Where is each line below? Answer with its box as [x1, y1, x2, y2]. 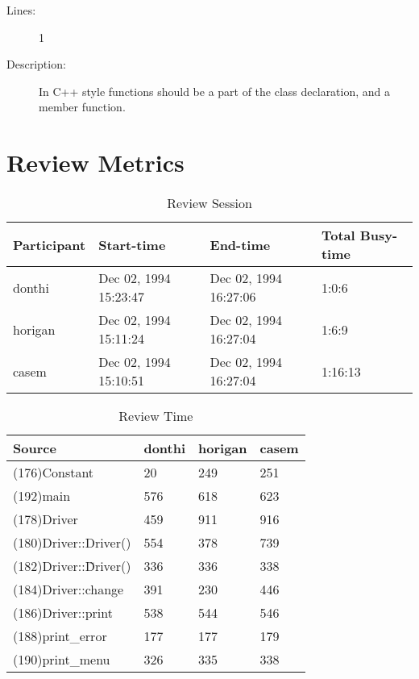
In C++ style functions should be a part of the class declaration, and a [39, 82, 391, 99]
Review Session [167, 194, 252, 213]
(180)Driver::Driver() [13, 533, 131, 552]
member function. [39, 98, 126, 115]
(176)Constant [13, 463, 94, 482]
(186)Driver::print [13, 603, 113, 623]
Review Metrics [6, 146, 185, 179]
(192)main [13, 486, 71, 506]
